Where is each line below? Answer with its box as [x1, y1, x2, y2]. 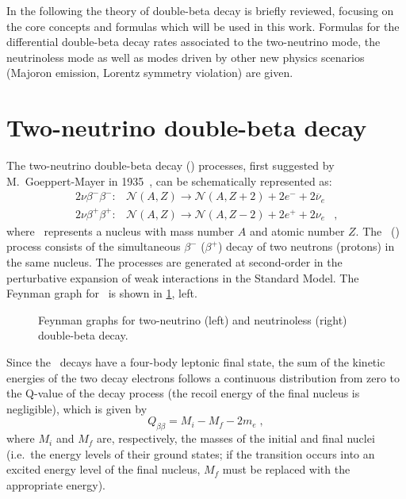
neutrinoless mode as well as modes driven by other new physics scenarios [6, 48, 365, 65]
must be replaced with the [222, 461, 350, 478]
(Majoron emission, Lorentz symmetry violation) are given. [6, 64, 293, 81]
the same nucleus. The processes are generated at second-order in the [6, 254, 343, 271]
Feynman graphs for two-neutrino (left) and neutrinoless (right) [38, 311, 347, 328]
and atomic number [249, 222, 345, 239]
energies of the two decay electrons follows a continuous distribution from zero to [6, 369, 400, 386]
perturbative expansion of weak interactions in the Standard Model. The [6, 269, 359, 286]
